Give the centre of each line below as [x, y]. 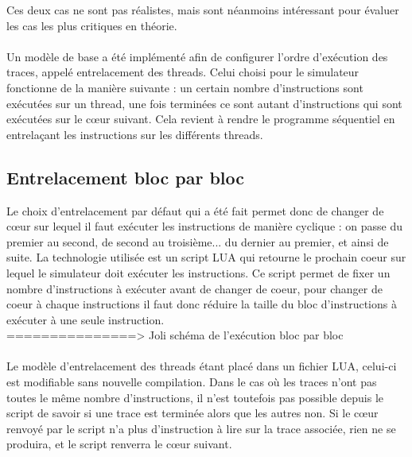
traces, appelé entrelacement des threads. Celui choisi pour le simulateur [183, 72]
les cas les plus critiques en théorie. [92, 25]
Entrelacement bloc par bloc [126, 177]
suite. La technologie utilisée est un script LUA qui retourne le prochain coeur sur [206, 257]
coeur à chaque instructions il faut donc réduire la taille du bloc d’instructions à [202, 304]
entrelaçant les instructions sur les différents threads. [135, 134]
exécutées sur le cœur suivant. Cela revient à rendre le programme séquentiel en [201, 119]
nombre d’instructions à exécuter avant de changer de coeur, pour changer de [194, 288]
